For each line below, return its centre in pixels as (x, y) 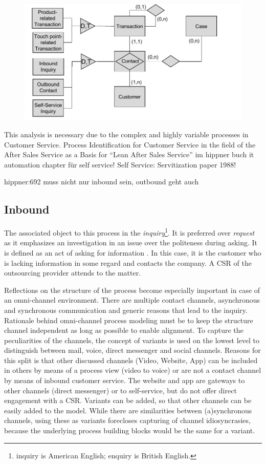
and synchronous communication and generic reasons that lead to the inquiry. (126, 310)
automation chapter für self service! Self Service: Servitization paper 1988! (120, 164)
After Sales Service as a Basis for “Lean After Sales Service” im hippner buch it (129, 154)
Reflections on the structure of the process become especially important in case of (132, 290)
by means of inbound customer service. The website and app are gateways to (125, 380)
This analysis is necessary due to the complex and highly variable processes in (126, 134)
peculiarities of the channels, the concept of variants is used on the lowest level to (132, 340)
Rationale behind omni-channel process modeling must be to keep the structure (129, 320)
